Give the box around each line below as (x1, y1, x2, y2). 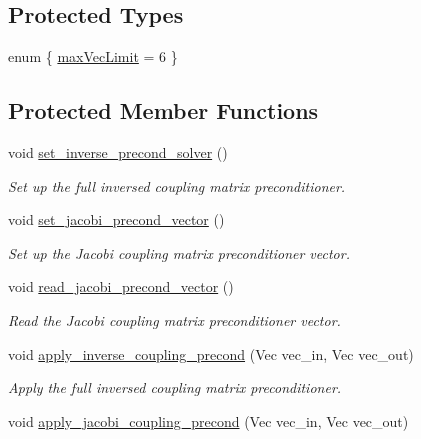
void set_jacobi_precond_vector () (8, 209, 225, 230)
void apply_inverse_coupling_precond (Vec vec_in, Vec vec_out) (8, 343, 414, 364)
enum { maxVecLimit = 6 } (8, 46, 178, 67)
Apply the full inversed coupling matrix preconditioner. (8, 377, 342, 398)
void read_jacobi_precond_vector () (8, 276, 234, 297)
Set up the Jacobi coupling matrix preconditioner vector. (8, 242, 350, 263)
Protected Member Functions (8, 95, 319, 126)
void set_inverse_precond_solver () (8, 142, 228, 162)
